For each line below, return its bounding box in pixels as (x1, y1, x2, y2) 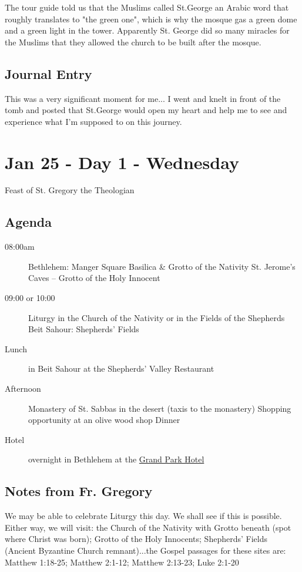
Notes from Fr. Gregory (5, 482, 153, 500)
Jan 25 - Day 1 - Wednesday (5, 150, 239, 174)
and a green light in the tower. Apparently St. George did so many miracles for (5, 24, 290, 37)
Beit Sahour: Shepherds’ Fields (28, 323, 139, 335)
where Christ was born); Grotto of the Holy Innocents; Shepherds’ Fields (5, 533, 267, 545)
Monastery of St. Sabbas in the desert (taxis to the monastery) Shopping (28, 402, 291, 414)
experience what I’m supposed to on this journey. (5, 115, 182, 127)
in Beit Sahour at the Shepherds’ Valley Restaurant (28, 362, 214, 375)
